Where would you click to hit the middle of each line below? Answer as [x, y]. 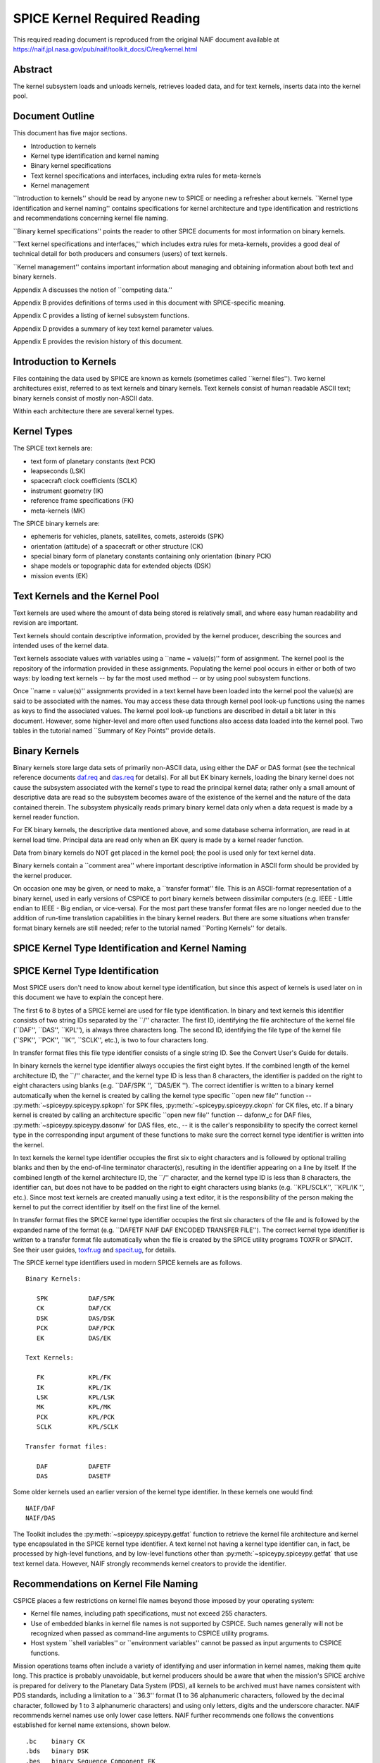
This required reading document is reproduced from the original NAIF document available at [146, 39]
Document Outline [54, 116]
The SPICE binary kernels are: [56, 523]
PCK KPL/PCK [76, 1417]
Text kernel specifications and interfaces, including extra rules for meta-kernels [146, 176]
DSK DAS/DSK [76, 1318]
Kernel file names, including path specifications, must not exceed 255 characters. [149, 1613]
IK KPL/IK [74, 1387]
